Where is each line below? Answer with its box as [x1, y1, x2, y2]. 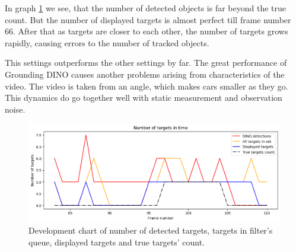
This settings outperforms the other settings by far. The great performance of [5, 56, 287, 69]
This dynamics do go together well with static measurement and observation [5, 91, 282, 104]
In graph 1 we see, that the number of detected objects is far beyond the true [5, 2, 287, 14]
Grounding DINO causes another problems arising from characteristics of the [5, 68, 285, 80]
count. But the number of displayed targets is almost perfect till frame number [5, 13, 291, 25]
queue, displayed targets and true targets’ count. [28, 235, 205, 248]
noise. [5, 103, 26, 115]
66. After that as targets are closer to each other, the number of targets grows [5, 25, 288, 37]
